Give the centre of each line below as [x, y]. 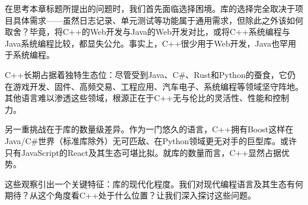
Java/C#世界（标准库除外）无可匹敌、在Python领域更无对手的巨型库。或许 [151, 140]
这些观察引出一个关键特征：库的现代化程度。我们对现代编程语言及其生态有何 [154, 183]
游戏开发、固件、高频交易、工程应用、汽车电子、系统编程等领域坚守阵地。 [158, 86]
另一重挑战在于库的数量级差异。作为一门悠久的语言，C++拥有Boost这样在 [149, 129]
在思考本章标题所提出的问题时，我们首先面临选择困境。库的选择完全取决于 [150, 8]
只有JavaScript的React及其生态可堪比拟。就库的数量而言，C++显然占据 [143, 152]
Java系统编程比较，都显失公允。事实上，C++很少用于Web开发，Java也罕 [146, 43]
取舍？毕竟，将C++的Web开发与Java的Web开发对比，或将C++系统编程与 [147, 32]
